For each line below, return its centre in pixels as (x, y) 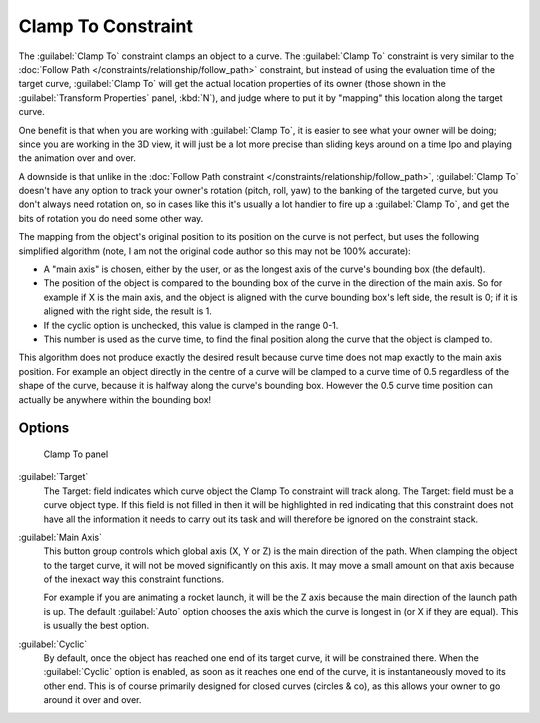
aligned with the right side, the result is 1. (127, 311)
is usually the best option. (96, 626)
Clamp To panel (76, 454)
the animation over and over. (77, 158)
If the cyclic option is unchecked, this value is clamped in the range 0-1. (191, 325)
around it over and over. (92, 700)
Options (44, 428)
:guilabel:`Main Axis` (60, 537)
